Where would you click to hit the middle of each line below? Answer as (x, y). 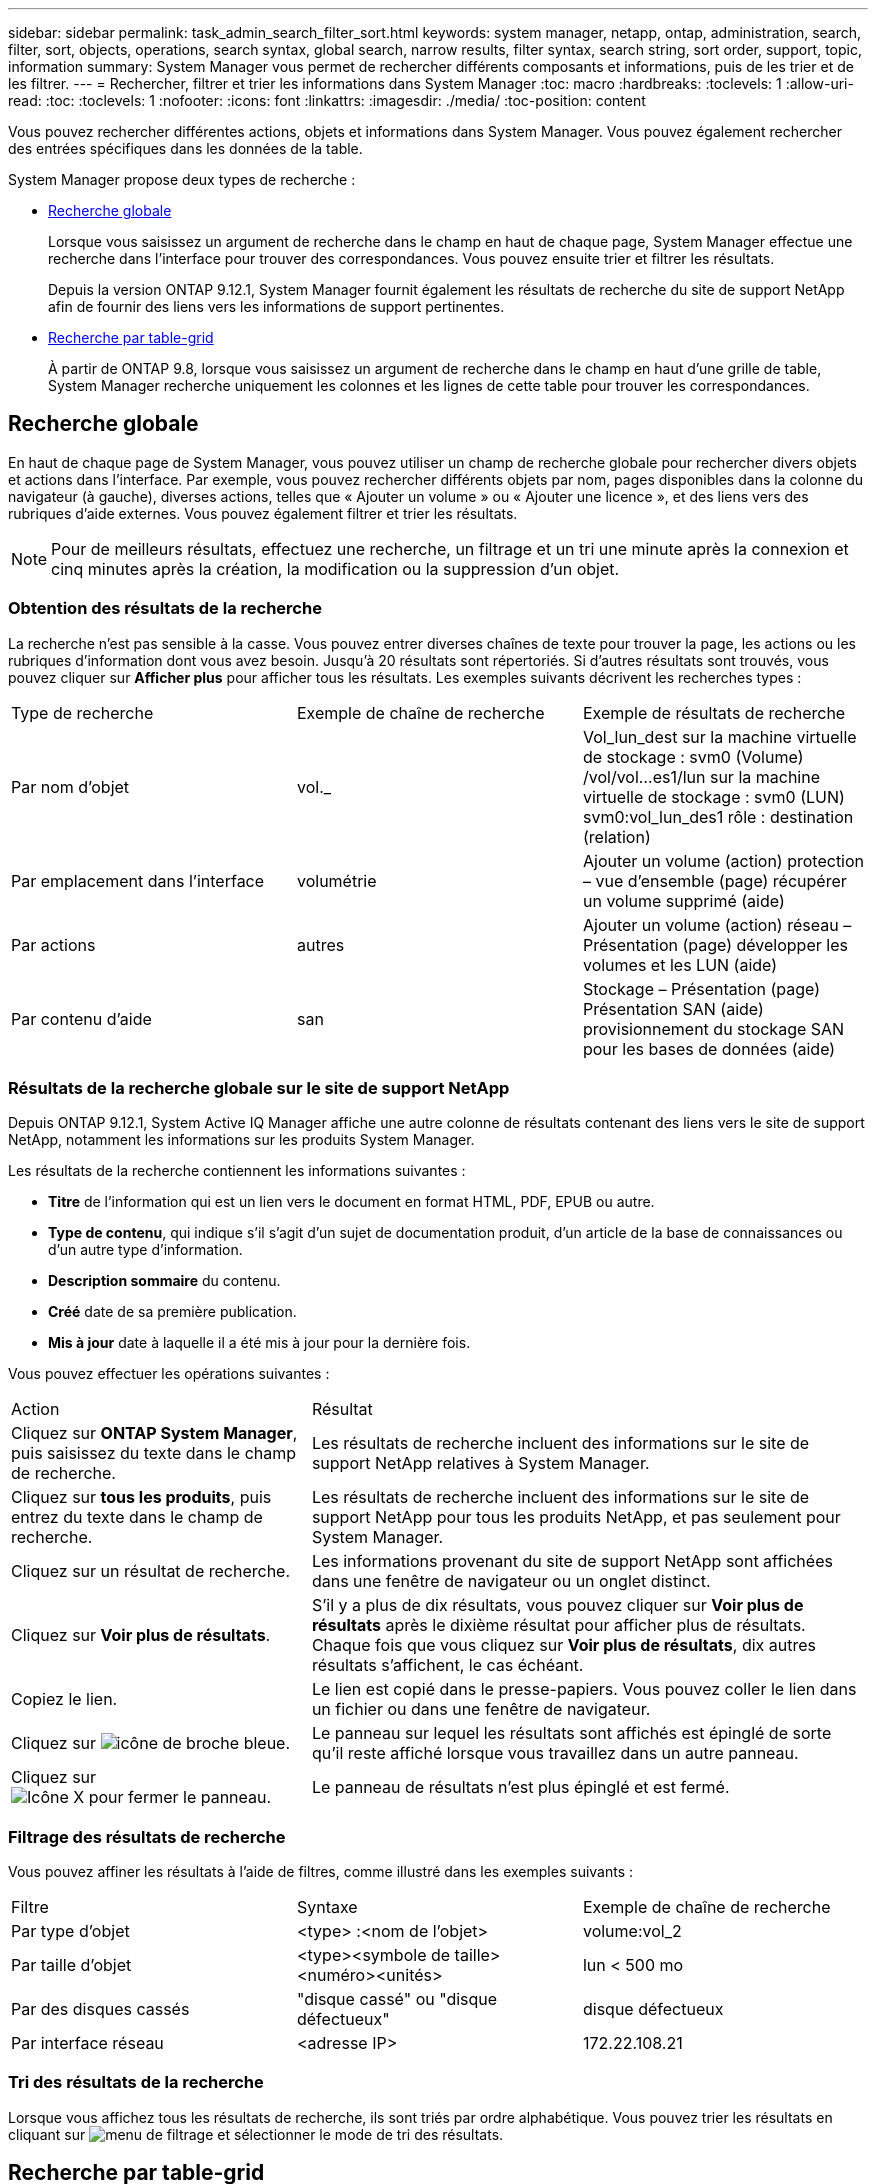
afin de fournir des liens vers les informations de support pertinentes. (276, 306)
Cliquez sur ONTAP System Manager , (154, 1433)
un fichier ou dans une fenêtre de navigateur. (481, 1709)
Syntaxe (327, 1907)
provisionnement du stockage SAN (713, 1028)
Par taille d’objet (71, 1965)
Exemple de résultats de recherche (714, 712)
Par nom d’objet (70, 786)
